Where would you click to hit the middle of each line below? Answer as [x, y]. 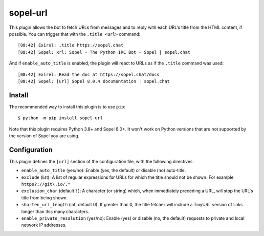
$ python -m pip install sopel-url [60, 118]
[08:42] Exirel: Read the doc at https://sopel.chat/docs [89, 74]
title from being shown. [44, 197]
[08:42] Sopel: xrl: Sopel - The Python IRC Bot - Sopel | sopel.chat [104, 52]
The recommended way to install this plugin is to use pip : [67, 107]
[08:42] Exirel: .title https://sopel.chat [71, 45]
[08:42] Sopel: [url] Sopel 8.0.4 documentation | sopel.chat [94, 81]
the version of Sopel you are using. [44, 136]
